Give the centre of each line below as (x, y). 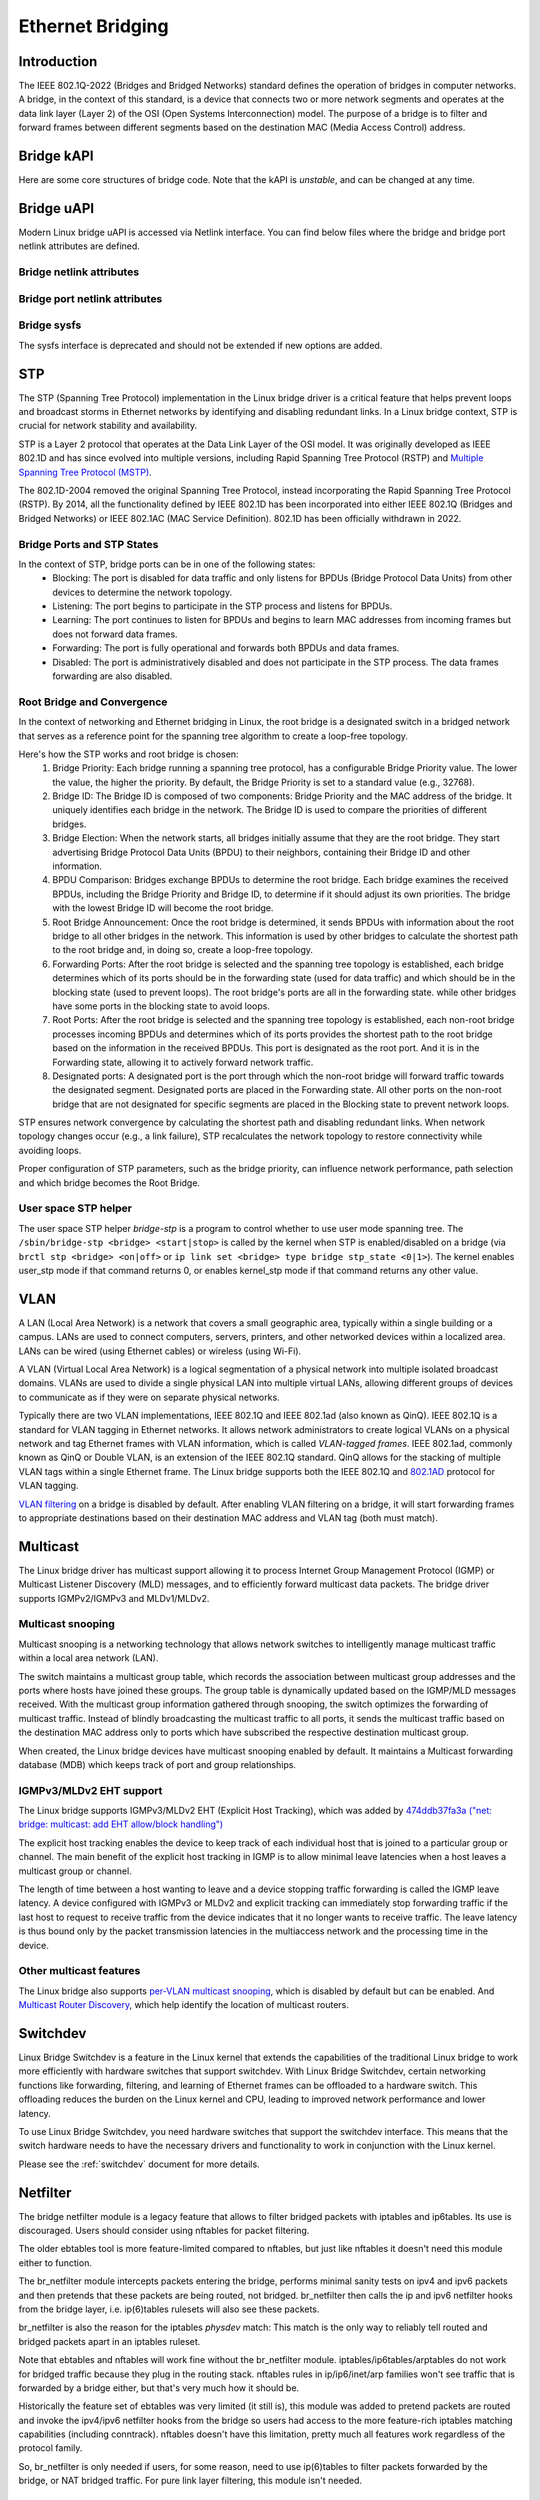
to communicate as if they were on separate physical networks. (149, 1397)
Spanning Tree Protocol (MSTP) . (85, 472)
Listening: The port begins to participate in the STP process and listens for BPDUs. (222, 606)
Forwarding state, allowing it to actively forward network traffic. (183, 1062)
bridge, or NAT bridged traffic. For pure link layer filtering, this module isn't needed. (190, 2481)
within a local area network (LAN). (88, 1658)
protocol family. (50, 2448)
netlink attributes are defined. (79, 246)
